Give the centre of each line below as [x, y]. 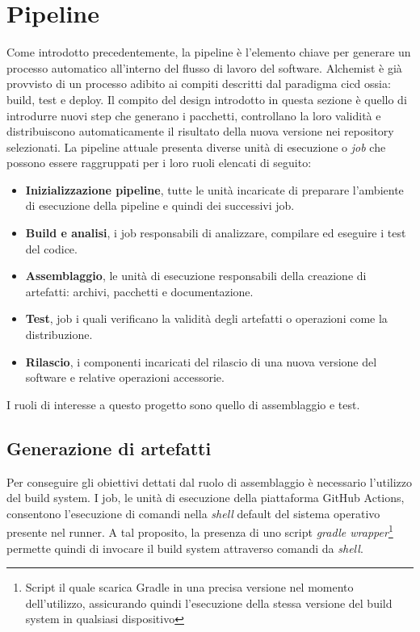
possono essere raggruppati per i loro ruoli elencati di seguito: [159, 163]
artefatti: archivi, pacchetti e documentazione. [139, 291]
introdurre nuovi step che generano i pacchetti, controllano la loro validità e [194, 115]
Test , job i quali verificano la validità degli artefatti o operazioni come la [206, 318]
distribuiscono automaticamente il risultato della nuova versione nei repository [200, 131]
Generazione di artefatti [109, 448]
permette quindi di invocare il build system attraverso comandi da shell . [185, 548]
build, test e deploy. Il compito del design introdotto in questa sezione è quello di [207, 99]
